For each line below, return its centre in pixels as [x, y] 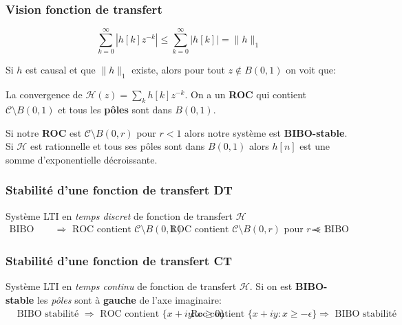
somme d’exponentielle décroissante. [82, 159]
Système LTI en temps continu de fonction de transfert [121, 286]
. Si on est [271, 286]
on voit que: [311, 70]
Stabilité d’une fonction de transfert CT [119, 261]
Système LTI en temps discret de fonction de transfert [119, 215]
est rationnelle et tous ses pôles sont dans [117, 146]
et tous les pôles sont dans [115, 109]
